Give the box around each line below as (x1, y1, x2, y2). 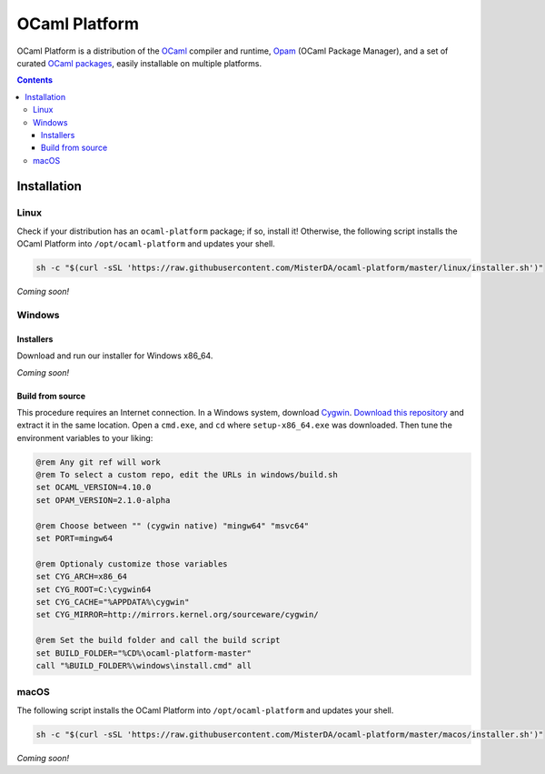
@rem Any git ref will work (35, 457, 161, 467)
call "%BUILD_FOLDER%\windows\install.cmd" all (35, 660, 252, 670)
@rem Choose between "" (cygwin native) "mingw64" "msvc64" (35, 520, 310, 531)
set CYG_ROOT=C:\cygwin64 (35, 584, 152, 595)
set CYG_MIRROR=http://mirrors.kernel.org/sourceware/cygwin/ (35, 609, 319, 620)
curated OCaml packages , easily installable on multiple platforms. (16, 57, 263, 68)
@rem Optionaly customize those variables (35, 558, 228, 568)
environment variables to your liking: (16, 432, 154, 443)
